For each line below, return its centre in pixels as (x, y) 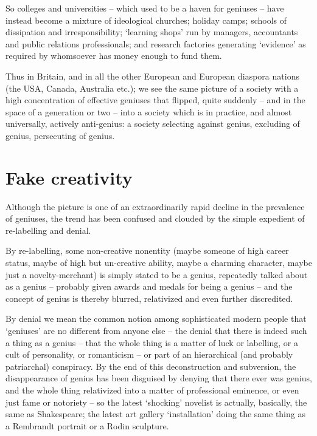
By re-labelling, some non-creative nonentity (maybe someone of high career (147, 250)
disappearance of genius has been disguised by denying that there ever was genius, (159, 378)
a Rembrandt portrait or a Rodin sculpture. (87, 425)
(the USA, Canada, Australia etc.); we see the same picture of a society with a (152, 88)
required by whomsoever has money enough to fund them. (114, 56)
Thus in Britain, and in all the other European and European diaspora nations (152, 76)
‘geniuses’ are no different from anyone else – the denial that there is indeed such (156, 330)
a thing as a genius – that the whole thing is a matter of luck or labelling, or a (152, 342)
